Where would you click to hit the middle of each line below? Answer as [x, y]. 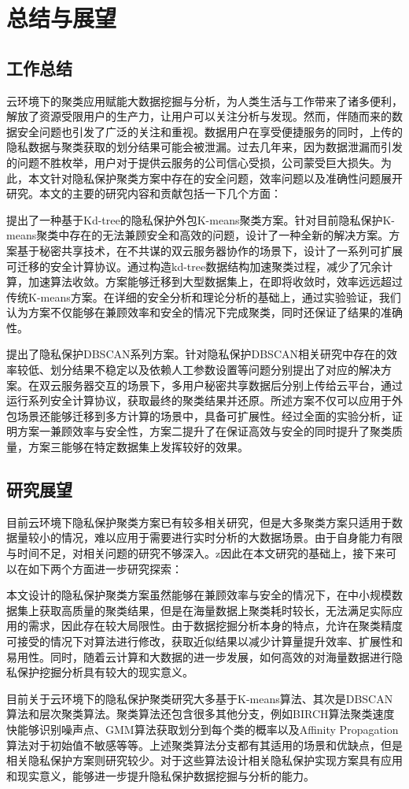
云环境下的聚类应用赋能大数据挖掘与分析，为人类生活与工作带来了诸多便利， [204, 100]
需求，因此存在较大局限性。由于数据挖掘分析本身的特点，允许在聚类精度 [215, 626]
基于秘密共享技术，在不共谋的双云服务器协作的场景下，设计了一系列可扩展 [210, 250]
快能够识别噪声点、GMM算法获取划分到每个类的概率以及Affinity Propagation [203, 729]
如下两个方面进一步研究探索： [105, 568]
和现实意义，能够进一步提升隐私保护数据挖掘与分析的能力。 [160, 775]
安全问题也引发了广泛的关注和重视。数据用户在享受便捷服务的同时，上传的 [210, 131]
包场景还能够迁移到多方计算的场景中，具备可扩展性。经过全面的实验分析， [199, 415]
